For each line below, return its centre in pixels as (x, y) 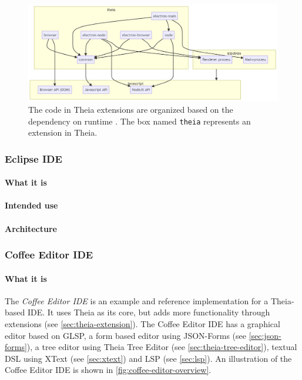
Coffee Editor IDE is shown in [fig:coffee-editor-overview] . (108, 370)
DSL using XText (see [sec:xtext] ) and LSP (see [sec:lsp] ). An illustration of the (148, 358)
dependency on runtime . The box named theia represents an (140, 121)
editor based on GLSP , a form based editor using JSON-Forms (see (125, 335)
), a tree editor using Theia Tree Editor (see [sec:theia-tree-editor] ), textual (162, 347)
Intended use (31, 205)
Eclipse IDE (33, 158)
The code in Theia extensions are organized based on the (131, 109)
